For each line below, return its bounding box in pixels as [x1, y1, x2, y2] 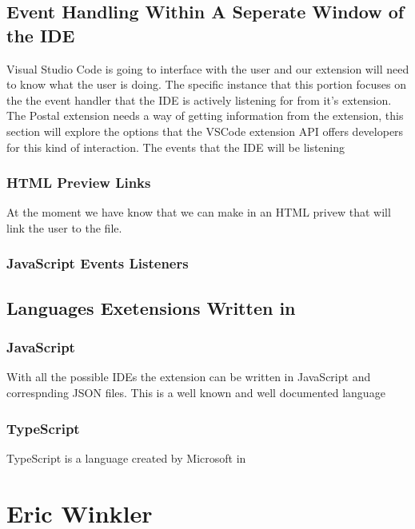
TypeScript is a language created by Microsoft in [6, 449, 246, 466]
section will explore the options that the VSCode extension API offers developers [6, 122, 404, 139]
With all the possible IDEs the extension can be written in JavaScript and [6, 368, 371, 385]
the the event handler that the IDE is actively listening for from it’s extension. [6, 91, 392, 108]
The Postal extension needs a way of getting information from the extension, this [6, 107, 404, 124]
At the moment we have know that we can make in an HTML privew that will [6, 204, 391, 221]
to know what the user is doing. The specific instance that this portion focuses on [6, 76, 406, 93]
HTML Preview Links [6, 173, 151, 193]
